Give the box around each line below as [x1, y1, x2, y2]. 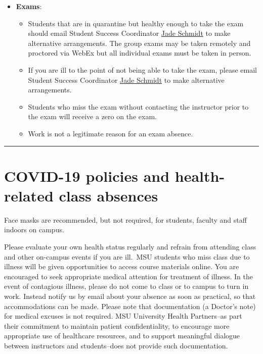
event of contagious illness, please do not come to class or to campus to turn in [4, 281, 249, 291]
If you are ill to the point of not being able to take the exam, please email [28, 64, 257, 75]
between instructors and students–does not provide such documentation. [4, 340, 228, 350]
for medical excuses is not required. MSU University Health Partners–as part [4, 311, 242, 321]
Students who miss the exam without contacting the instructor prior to [28, 101, 249, 112]
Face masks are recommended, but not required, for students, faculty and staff [4, 214, 247, 225]
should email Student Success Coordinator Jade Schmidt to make [28, 28, 231, 38]
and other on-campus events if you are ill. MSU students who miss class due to [4, 251, 250, 262]
